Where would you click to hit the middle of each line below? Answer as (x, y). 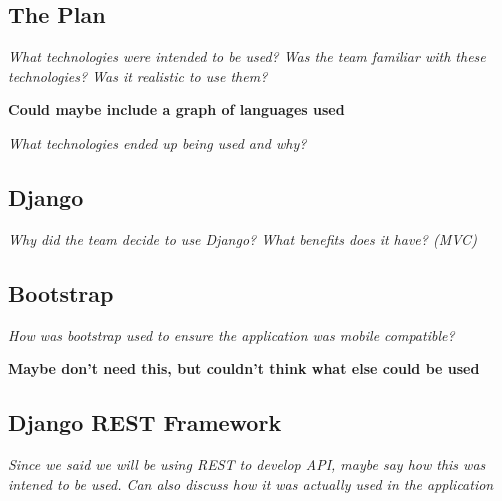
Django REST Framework (145, 422)
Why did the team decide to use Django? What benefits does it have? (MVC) (242, 238)
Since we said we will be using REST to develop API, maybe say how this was (247, 463)
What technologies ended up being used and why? (157, 142)
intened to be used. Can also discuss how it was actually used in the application (251, 483)
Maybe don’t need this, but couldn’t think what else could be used (244, 368)
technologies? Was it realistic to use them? (138, 75)
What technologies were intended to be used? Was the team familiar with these (247, 56)
